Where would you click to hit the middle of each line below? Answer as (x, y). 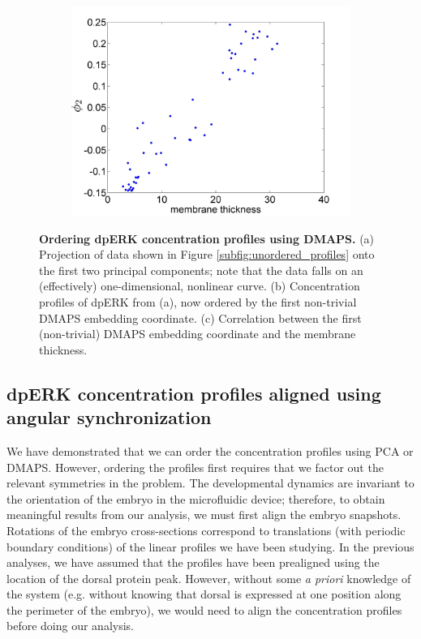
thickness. (63, 349)
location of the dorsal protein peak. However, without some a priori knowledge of (209, 578)
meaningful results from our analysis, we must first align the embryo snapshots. (204, 515)
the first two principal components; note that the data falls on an (201, 270)
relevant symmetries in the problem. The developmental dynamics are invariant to (210, 483)
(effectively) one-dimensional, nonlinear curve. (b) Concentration (200, 286)
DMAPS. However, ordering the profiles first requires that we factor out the (195, 467)
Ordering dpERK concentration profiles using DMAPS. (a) (207, 238)
